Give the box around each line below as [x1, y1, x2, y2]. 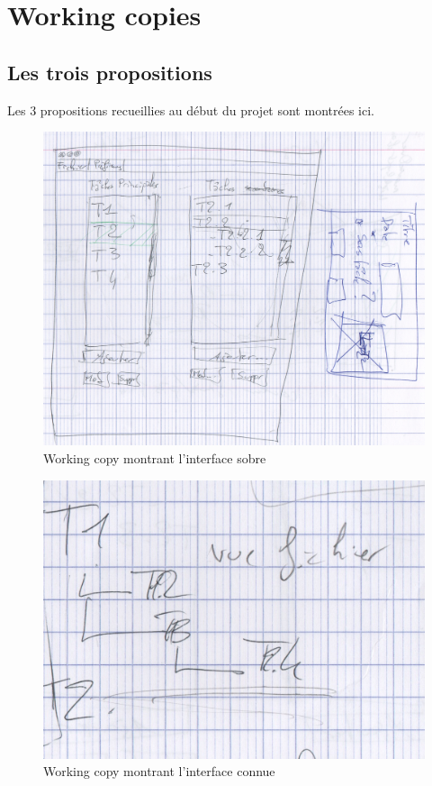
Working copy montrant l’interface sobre [43, 448, 266, 467]
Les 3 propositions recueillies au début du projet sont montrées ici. [7, 100, 374, 119]
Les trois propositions [7, 58, 212, 86]
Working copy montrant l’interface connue [43, 762, 275, 781]
